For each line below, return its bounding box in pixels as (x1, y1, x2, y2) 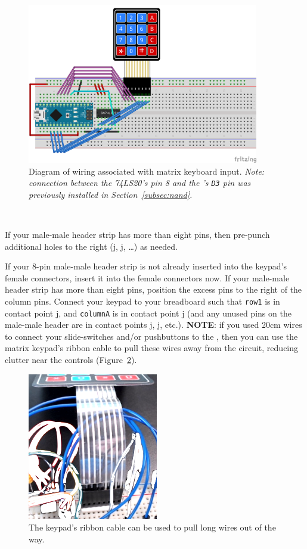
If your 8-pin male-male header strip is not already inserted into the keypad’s (5, 260, 287, 272)
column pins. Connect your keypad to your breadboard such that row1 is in (5, 294, 280, 307)
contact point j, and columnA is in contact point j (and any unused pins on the (5, 306, 292, 319)
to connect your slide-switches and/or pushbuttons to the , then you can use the (5, 330, 298, 342)
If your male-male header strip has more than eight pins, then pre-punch (5, 228, 270, 240)
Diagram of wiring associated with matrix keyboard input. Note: (29, 165, 265, 177)
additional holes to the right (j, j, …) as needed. (5, 240, 178, 252)
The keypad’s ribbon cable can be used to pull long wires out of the (29, 521, 276, 534)
